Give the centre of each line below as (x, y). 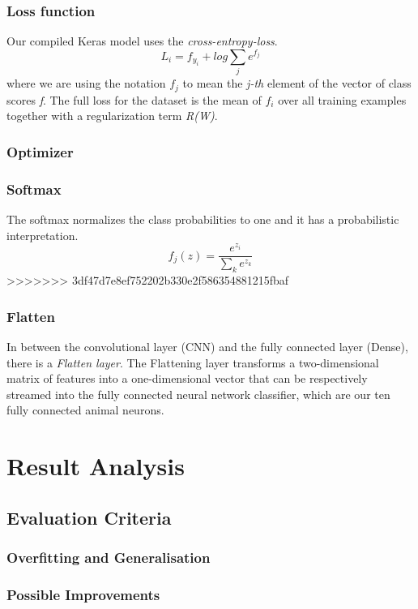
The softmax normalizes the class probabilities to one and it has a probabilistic (203, 219)
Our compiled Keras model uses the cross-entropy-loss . (142, 41)
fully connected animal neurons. (85, 410)
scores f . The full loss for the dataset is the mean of (134, 99)
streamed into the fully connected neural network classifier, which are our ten (198, 394)
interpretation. (43, 235)
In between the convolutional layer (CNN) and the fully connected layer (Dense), (207, 346)
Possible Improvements (83, 594)
